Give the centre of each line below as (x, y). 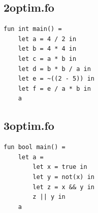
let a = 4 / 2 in (47, 39)
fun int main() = (33, 29)
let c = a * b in (47, 59)
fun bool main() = (35, 147)
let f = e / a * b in (54, 88)
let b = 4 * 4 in (47, 49)
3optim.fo (29, 126)
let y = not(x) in (63, 177)
